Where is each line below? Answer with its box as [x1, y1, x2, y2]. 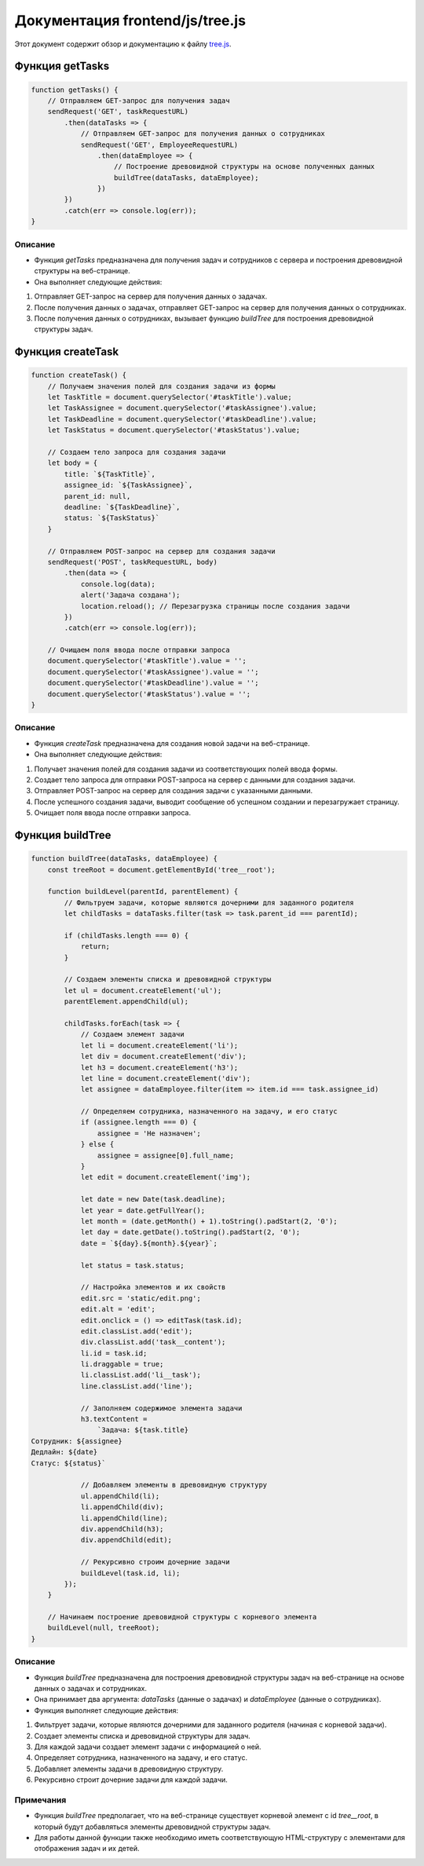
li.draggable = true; [80, 1359, 164, 1369]
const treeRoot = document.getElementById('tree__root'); [47, 865, 276, 874]
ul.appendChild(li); [80, 1491, 160, 1500]
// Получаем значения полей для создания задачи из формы [47, 382, 276, 390]
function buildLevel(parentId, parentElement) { [47, 887, 239, 896]
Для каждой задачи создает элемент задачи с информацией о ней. [34, 1742, 262, 1751]
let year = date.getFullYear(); [80, 1206, 206, 1215]
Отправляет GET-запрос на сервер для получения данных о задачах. [34, 291, 268, 302]
